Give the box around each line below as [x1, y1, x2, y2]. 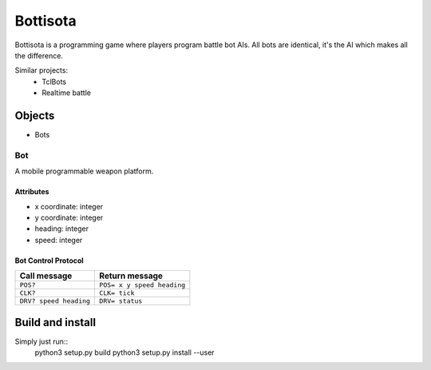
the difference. [14, 50, 64, 60]
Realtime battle [42, 88, 92, 97]
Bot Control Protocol [14, 256, 84, 265]
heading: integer [34, 224, 89, 233]
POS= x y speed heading [99, 280, 186, 289]
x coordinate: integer [34, 201, 104, 211]
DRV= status [99, 296, 143, 305]
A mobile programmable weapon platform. [14, 166, 154, 176]
